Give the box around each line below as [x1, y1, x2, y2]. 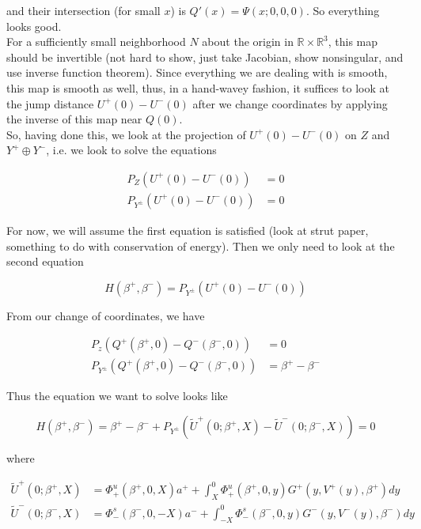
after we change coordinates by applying [192, 95, 388, 111]
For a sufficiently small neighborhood [6, 33, 186, 50]
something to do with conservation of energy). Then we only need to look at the [6, 237, 395, 254]
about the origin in [202, 33, 294, 50]
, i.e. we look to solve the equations [46, 142, 217, 158]
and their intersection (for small [6, 2, 161, 18]
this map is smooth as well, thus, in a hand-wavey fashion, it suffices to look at [6, 79, 389, 96]
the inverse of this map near [6, 111, 142, 127]
